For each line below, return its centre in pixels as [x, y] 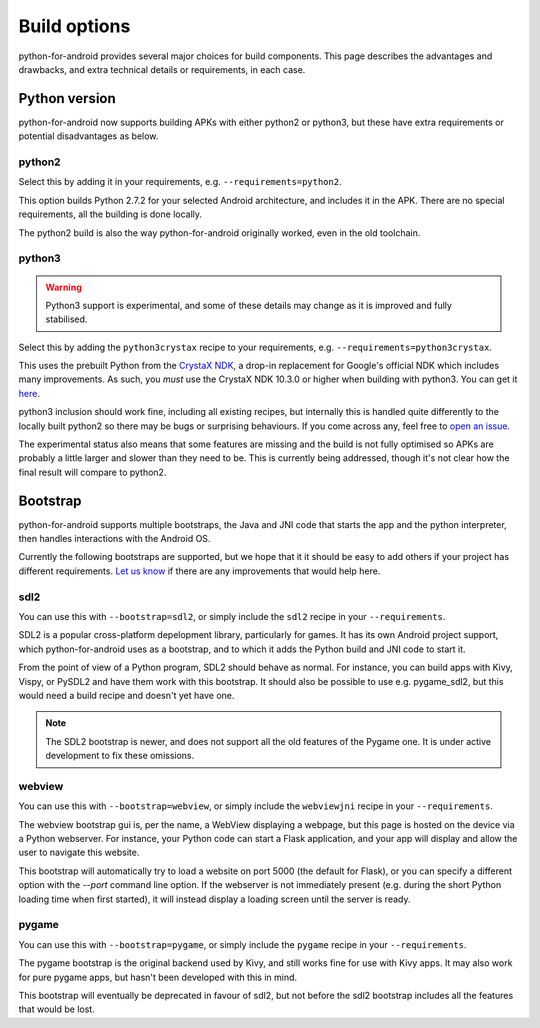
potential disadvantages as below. [88, 136]
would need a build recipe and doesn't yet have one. [126, 695]
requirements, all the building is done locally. [110, 214]
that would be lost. [56, 1009]
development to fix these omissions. [120, 756]
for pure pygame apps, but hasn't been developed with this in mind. [158, 977]
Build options [74, 26]
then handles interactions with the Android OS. [114, 539]
